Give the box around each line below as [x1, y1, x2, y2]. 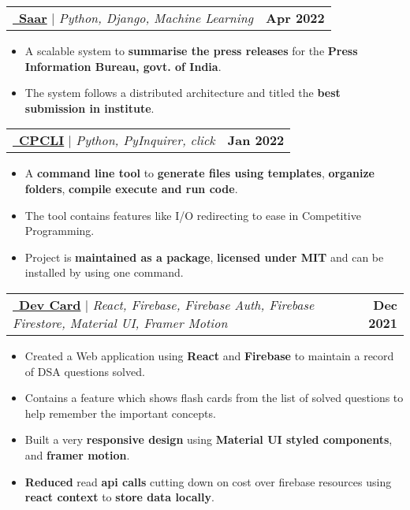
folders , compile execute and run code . [24, 180, 238, 196]
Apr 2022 [266, 9, 325, 27]
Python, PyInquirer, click [76, 131, 215, 150]
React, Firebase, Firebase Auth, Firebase [92, 295, 315, 314]
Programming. [24, 222, 95, 239]
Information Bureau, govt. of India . [24, 58, 222, 74]
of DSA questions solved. [24, 363, 145, 379]
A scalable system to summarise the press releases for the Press [24, 43, 358, 58]
